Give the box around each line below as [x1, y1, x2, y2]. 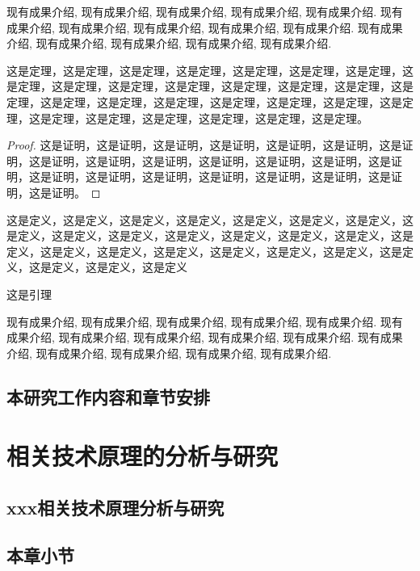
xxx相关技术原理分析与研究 [6, 494, 225, 519]
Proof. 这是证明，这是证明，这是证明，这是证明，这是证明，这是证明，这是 [6, 136, 402, 153]
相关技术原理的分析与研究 [6, 439, 279, 472]
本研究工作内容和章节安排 [6, 384, 210, 409]
